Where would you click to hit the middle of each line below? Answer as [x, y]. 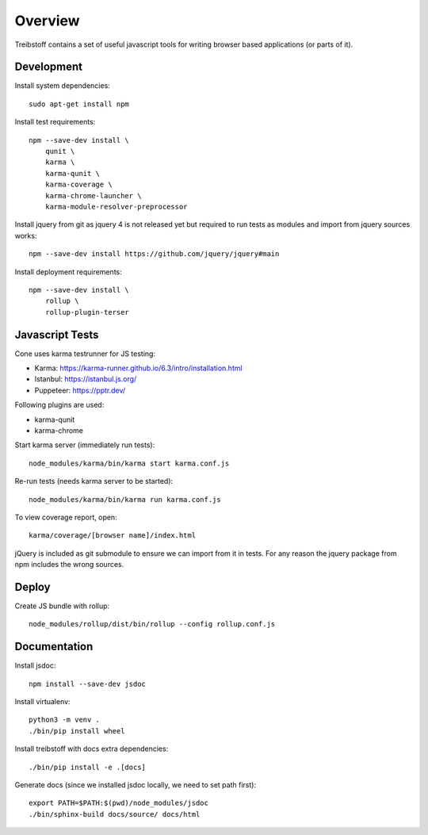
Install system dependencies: [62, 86]
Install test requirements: [55, 122]
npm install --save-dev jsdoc [88, 684]
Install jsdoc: [35, 665]
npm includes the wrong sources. [69, 565]
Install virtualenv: [42, 702]
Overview [47, 21]
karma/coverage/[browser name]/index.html [113, 536]
